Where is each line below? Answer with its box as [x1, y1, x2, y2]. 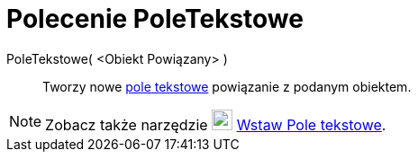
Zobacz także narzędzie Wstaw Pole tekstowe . [45, 115, 386, 134]
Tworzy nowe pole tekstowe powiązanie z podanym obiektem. [42, 78, 412, 94]
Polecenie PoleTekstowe [6, 4, 304, 34]
